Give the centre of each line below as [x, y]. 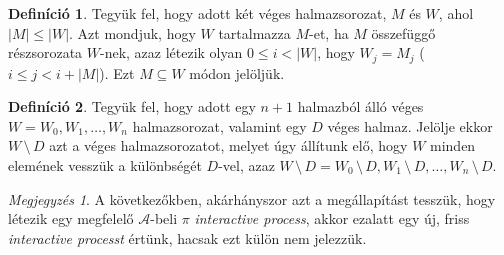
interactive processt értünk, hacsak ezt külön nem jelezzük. [187, 237]
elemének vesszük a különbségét [105, 165]
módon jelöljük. [237, 72]
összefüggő [403, 32]
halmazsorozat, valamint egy [219, 125]
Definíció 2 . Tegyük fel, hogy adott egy [132, 106]
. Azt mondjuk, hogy [132, 32]
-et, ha [329, 32]
